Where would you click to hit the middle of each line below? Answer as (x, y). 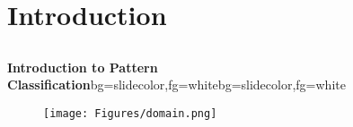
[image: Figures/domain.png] (130, 113)
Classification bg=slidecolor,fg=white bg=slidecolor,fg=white (176, 85)
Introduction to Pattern (83, 67)
